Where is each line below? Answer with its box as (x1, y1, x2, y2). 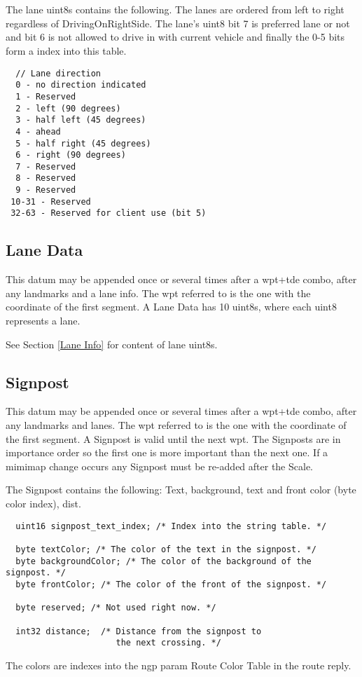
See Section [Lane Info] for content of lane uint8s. (6, 336, 218, 351)
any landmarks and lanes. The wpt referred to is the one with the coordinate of (6, 418, 347, 432)
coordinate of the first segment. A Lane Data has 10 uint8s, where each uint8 (6, 299, 337, 314)
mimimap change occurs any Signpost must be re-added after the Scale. (6, 458, 313, 473)
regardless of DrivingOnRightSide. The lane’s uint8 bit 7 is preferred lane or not (6, 15, 350, 30)
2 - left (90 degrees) (15, 103, 121, 114)
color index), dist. (6, 496, 81, 511)
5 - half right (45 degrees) (15, 138, 151, 149)
